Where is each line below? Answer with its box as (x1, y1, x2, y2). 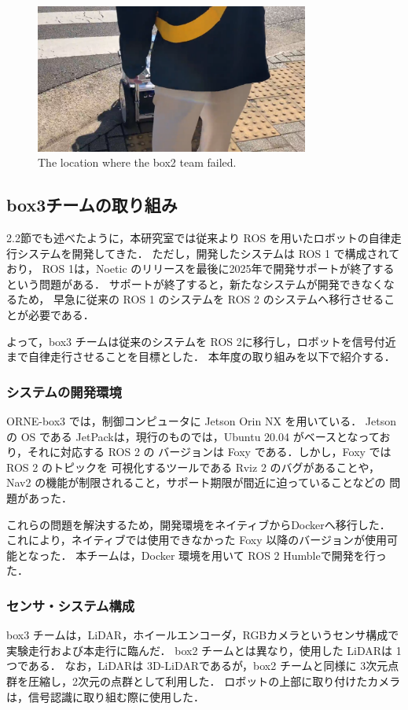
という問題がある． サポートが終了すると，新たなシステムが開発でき (6, 275, 362, 292)
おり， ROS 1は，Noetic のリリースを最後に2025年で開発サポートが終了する (6, 260, 395, 277)
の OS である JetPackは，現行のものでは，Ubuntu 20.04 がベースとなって (6, 428, 380, 444)
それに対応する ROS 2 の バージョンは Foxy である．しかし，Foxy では (28, 443, 391, 460)
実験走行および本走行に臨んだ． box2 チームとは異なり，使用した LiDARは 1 (6, 642, 402, 658)
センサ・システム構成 (6, 595, 135, 615)
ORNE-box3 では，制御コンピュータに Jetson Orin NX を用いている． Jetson (6, 413, 396, 429)
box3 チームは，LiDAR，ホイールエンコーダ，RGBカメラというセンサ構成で (6, 627, 399, 643)
